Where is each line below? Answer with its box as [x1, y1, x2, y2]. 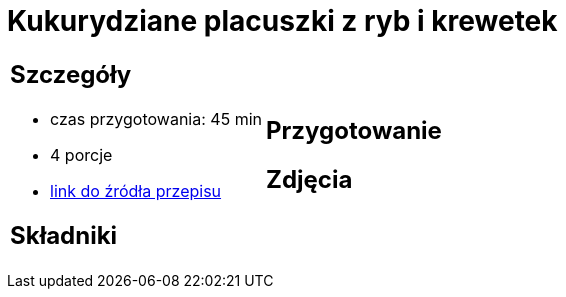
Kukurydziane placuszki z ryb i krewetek [7, 4, 558, 38]
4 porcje [50, 144, 113, 165]
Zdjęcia [265, 164, 353, 194]
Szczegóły [10, 59, 132, 89]
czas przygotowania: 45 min [50, 108, 262, 129]
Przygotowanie [265, 115, 442, 145]
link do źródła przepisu [50, 180, 222, 201]
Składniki [10, 220, 118, 250]
